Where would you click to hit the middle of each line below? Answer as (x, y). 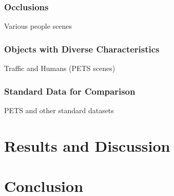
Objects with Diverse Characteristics (82, 49)
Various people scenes (38, 26)
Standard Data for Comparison (70, 91)
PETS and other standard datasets (59, 110)
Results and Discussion (87, 145)
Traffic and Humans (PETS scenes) (60, 68)
